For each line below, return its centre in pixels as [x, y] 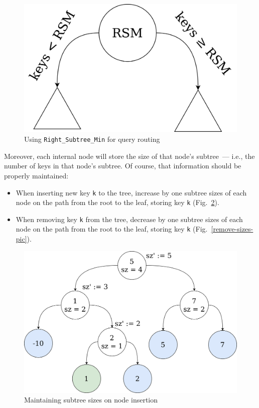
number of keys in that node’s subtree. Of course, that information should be [123, 166]
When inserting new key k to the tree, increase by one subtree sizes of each [131, 192]
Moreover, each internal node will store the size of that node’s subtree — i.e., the [129, 156]
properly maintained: [36, 175]
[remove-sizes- [232, 229]
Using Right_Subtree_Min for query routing [92, 139]
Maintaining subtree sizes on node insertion [91, 400]
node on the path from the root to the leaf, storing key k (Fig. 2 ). [117, 202]
